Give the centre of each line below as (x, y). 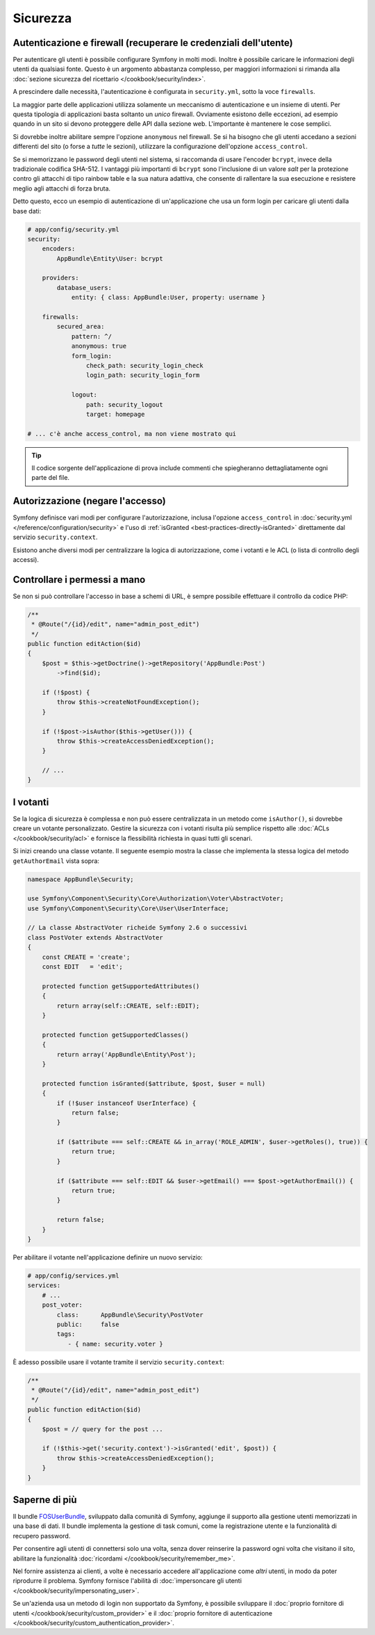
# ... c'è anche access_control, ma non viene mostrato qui (132, 434)
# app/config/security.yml (73, 229)
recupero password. (42, 1536)
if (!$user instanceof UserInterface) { (126, 1103)
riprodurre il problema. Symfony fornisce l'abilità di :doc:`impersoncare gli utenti (127, 1581)
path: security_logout (124, 404)
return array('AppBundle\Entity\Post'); (126, 1054)
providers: (60, 278)
